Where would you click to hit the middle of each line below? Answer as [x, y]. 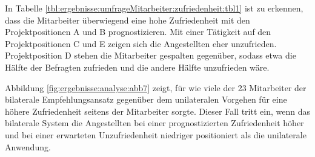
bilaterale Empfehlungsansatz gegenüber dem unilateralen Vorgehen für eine [146, 99]
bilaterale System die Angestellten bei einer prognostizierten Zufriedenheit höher [154, 123]
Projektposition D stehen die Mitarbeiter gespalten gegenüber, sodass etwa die [151, 55]
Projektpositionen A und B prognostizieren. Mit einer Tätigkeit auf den [138, 32]
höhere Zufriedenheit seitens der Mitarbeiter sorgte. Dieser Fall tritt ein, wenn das [157, 111]
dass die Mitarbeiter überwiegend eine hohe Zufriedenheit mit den [128, 20]
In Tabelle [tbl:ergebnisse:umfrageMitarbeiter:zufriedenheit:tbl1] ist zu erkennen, [154, 8]
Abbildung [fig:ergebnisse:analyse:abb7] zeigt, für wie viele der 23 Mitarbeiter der [156, 87]
